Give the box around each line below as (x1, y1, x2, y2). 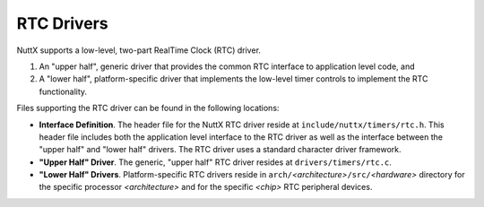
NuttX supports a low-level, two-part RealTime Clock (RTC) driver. (16, 45, 262, 56)
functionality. (39, 86, 88, 97)
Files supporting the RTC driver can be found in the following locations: (16, 103, 280, 114)
